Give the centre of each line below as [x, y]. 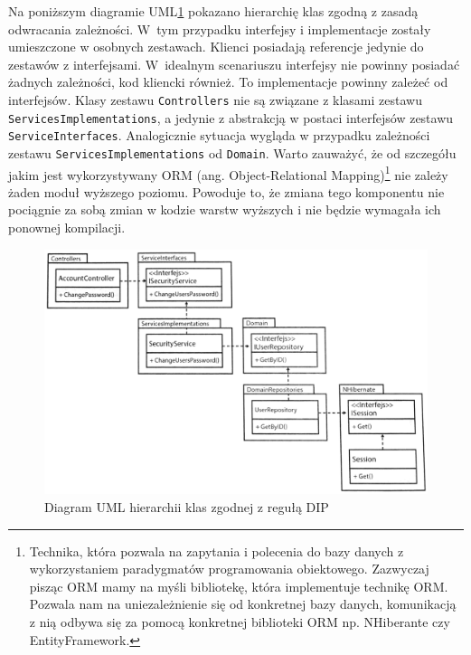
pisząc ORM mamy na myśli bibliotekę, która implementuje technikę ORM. [239, 586]
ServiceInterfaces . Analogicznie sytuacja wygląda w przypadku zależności [219, 135]
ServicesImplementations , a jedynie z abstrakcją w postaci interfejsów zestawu [231, 117]
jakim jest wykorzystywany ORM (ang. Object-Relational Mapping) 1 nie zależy [228, 173]
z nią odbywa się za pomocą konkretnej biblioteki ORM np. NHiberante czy [240, 621]
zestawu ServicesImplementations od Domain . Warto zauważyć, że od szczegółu [232, 152]
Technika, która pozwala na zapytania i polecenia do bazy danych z [217, 551]
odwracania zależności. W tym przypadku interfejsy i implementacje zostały [220, 28]
